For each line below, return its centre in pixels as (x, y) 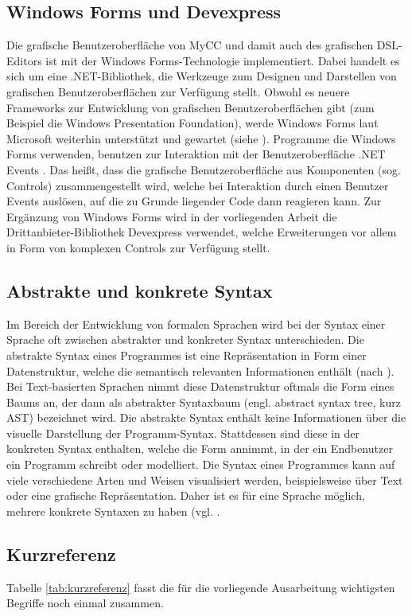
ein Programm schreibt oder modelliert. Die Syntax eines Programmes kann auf (201, 464)
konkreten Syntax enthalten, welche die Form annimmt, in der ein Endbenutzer (200, 448)
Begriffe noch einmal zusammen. (85, 603)
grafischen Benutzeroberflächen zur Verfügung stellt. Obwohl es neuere (178, 91)
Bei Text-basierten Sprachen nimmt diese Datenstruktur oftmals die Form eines (200, 386)
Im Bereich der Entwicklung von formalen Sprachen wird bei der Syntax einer (196, 324)
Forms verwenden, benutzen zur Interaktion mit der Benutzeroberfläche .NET (196, 154)
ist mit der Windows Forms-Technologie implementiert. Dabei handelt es (223, 60)
